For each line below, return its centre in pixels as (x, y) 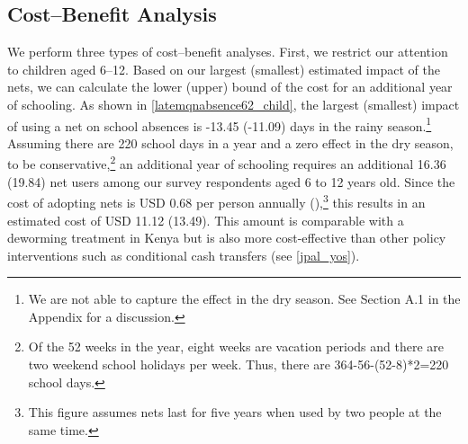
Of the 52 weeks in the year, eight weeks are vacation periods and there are (236, 346)
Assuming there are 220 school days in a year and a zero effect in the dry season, (230, 142)
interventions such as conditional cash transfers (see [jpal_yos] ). (184, 255)
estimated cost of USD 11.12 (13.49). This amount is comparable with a (206, 220)
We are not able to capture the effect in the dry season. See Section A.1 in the (244, 299)
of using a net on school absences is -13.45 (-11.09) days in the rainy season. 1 (220, 124)
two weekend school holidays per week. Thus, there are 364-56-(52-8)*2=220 (238, 364)
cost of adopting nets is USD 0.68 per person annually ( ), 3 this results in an (216, 201)
